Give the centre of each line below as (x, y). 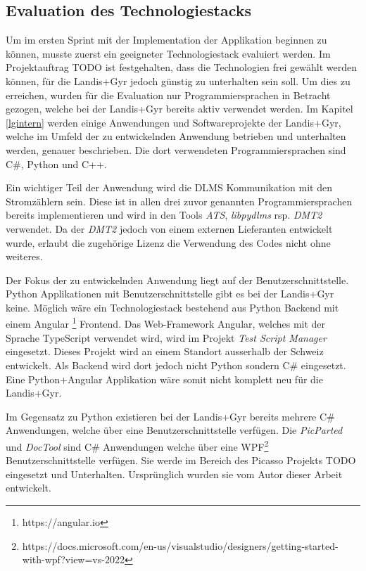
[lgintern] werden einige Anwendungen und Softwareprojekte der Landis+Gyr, (173, 122)
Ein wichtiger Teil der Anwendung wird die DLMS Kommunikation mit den (169, 187)
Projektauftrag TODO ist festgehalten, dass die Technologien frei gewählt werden (182, 67)
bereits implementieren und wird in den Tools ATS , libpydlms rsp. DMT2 (164, 215)
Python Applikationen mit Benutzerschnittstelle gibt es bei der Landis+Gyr (170, 294)
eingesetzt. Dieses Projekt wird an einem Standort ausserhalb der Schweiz (165, 351)
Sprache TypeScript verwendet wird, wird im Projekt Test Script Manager (166, 337)
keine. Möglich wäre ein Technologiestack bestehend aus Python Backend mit (172, 307)
